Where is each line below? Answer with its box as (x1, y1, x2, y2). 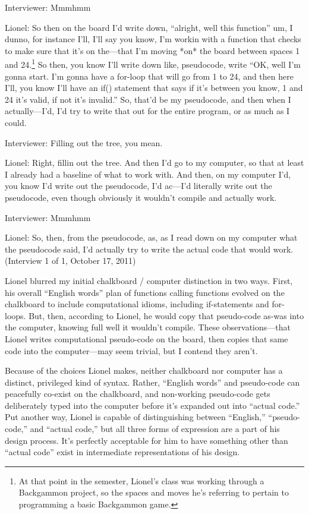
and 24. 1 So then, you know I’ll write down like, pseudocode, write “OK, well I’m (5, 56, 301, 71)
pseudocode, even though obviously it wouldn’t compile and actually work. (5, 191, 277, 203)
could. (5, 116, 27, 128)
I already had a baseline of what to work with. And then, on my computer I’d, (5, 168, 291, 180)
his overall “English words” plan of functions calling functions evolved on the (5, 286, 285, 298)
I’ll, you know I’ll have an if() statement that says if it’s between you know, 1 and (5, 81, 303, 94)
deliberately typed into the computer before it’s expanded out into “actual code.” (5, 399, 300, 411)
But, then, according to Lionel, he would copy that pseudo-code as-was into (29, 309, 304, 321)
